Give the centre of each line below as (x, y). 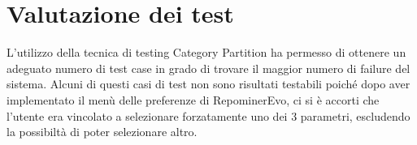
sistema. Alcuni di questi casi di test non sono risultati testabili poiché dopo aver (208, 84)
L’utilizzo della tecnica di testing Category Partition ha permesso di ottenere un (206, 52)
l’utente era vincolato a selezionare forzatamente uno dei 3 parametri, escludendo (208, 115)
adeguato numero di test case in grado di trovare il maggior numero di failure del (208, 68)
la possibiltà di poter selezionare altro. (102, 132)
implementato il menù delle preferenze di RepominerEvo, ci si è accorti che (193, 99)
